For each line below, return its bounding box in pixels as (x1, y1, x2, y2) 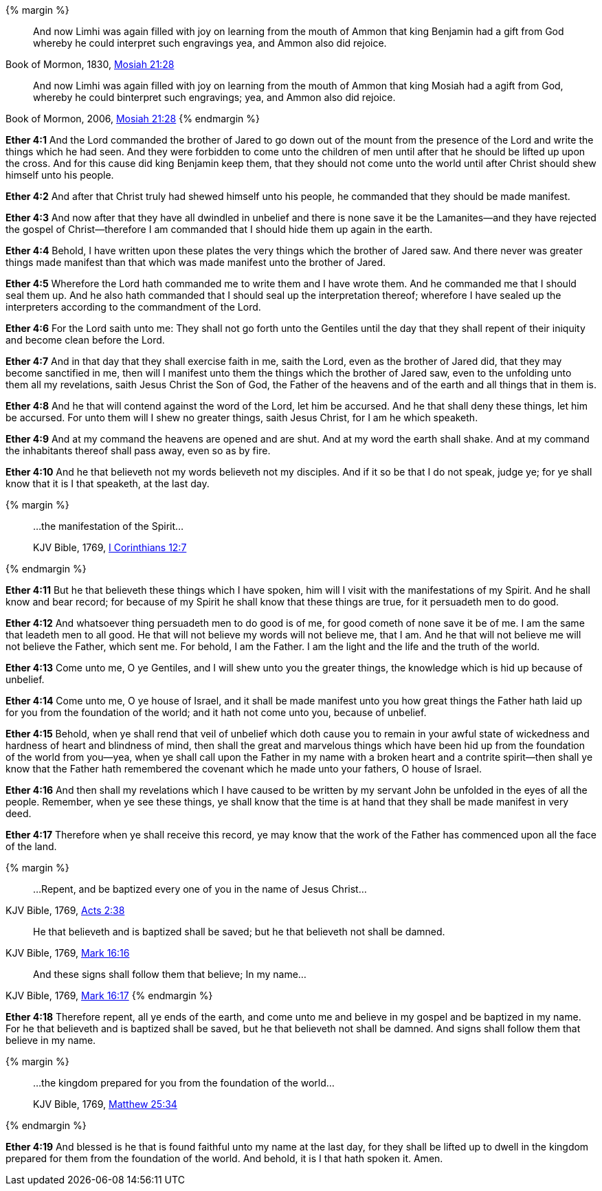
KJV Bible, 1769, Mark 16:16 (5, 947, 130, 959)
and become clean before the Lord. (5, 334, 165, 346)
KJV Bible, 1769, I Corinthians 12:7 (33, 542, 187, 553)
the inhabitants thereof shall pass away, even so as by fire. (5, 445, 271, 456)
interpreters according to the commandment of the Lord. (5, 301, 261, 313)
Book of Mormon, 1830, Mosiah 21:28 (5, 58, 175, 70)
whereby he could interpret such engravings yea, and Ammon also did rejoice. (33, 37, 387, 49)
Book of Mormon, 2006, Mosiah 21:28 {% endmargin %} (5, 113, 260, 124)
